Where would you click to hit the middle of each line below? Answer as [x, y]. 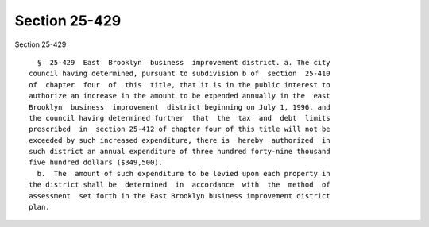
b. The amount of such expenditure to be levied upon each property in [184, 173]
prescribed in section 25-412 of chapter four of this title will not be [180, 129]
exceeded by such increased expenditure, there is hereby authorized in [180, 140]
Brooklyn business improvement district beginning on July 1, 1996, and [180, 107]
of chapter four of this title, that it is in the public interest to [180, 85]
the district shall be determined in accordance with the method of [180, 185]
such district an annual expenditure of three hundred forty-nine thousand [180, 152]
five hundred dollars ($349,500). [96, 162]
